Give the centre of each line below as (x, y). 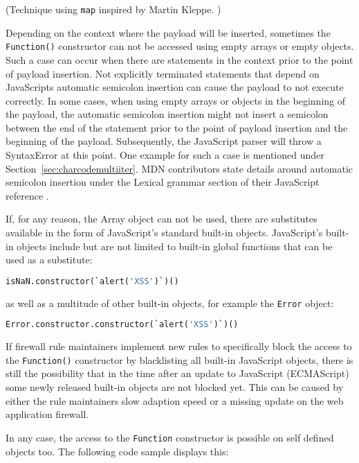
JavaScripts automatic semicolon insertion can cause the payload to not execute (175, 87)
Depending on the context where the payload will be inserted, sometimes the (168, 32)
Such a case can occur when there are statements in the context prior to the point (179, 59)
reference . (27, 195)
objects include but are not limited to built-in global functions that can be (175, 246)
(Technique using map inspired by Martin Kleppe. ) (113, 9)
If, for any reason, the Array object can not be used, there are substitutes (162, 219)
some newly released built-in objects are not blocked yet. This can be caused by (175, 387)
